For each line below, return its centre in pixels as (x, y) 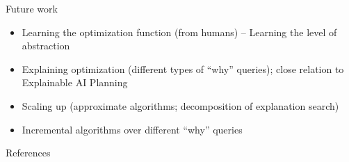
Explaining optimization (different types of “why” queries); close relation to (183, 68)
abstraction (46, 46)
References (28, 153)
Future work (32, 8)
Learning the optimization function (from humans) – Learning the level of (179, 32)
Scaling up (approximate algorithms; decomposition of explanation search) (180, 105)
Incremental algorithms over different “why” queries (132, 129)
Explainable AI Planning (75, 82)
